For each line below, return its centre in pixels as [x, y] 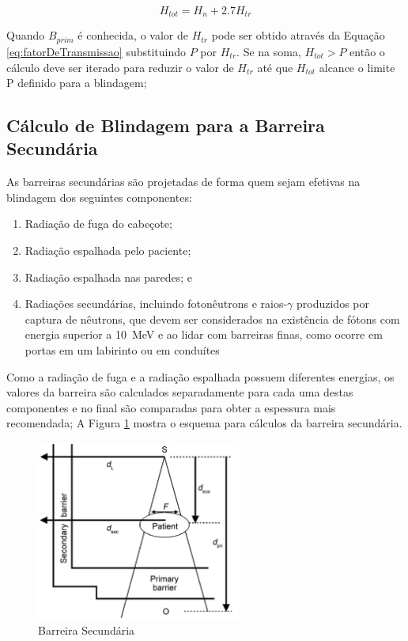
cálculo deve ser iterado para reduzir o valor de [120, 67]
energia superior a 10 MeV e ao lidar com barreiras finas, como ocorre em [204, 334]
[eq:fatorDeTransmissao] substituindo [96, 51]
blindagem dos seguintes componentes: [99, 197]
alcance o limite [357, 67]
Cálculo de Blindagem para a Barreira [166, 125]
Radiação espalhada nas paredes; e [109, 277]
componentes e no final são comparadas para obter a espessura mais [171, 407]
